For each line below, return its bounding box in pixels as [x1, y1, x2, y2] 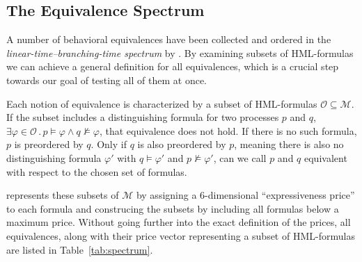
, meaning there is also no [234, 137, 344, 152]
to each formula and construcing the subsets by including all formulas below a [6, 201, 339, 215]
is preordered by [14, 137, 84, 152]
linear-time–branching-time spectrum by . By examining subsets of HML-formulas [6, 45, 354, 60]
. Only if [90, 137, 127, 152]
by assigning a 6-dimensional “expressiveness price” [136, 188, 355, 202]
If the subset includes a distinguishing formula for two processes [6, 110, 279, 124]
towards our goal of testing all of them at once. [6, 72, 207, 87]
